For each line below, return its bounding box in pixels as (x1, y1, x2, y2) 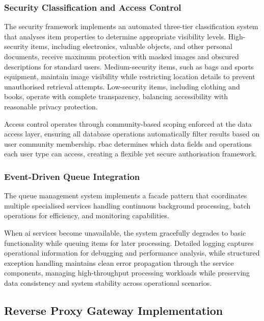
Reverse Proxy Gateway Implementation (4, 302, 223, 318)
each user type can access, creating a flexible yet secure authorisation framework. (4, 148, 257, 159)
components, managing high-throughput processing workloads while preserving (4, 267, 250, 278)
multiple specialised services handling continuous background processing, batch (4, 200, 251, 211)
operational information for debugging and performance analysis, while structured (4, 247, 260, 258)
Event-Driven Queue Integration (4, 170, 140, 182)
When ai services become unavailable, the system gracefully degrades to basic (4, 227, 246, 238)
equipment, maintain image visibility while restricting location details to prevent (4, 71, 255, 82)
